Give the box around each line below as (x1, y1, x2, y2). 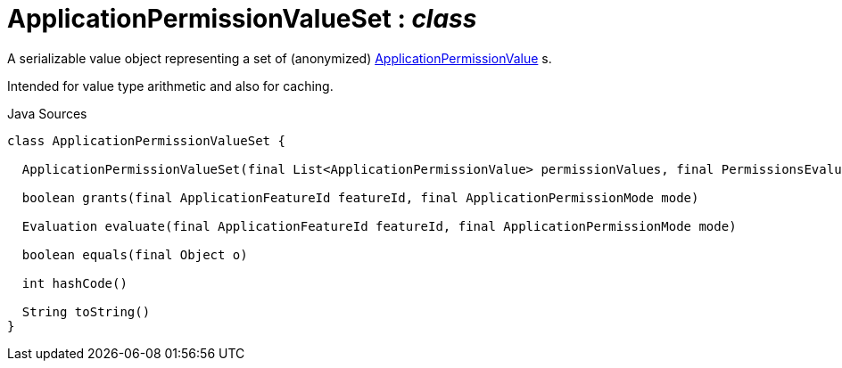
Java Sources (7, 105, 87, 121)
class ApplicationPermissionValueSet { (7, 133, 285, 148)
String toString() (21, 304, 151, 319)
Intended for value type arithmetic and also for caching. (7, 78, 334, 94)
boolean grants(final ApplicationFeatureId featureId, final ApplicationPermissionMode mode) (21, 190, 699, 205)
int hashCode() (21, 275, 128, 290)
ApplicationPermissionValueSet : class (7, 4, 477, 34)
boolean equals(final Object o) (21, 247, 248, 262)
